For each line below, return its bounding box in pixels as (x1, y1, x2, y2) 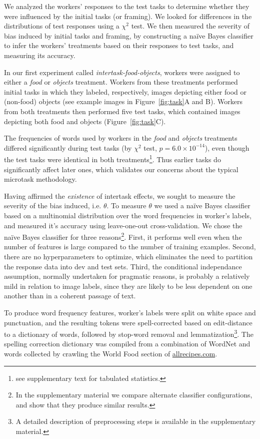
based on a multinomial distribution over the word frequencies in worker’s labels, (4, 210, 251, 220)
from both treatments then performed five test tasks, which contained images (4, 106, 240, 116)
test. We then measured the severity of (131, 21, 249, 31)
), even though (204, 142, 249, 153)
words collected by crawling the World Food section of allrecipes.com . (4, 348, 217, 358)
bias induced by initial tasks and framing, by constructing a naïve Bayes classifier (4, 30, 253, 41)
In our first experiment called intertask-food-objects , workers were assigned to (4, 67, 240, 77)
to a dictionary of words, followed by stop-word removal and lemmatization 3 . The (4, 327, 253, 339)
